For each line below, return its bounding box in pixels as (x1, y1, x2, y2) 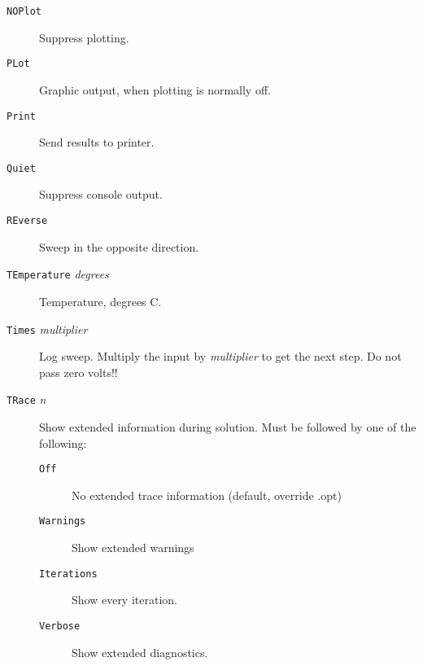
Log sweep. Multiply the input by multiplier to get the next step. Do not (39, 348, 402, 365)
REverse (7, 215, 48, 226)
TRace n (7, 391, 46, 408)
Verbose (39, 620, 81, 632)
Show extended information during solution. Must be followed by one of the (39, 418, 416, 435)
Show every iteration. (72, 591, 177, 608)
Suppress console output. (39, 186, 163, 203)
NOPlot (7, 6, 41, 17)
